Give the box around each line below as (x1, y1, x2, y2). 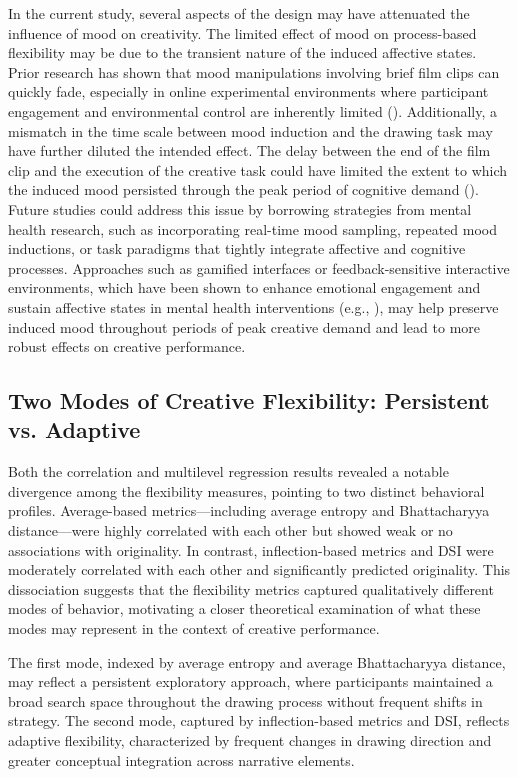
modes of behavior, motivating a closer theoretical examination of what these (8, 598, 481, 619)
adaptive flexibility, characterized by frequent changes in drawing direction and (8, 730, 492, 750)
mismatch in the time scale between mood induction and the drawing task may (8, 120, 493, 141)
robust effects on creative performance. (8, 336, 246, 357)
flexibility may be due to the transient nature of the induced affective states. (8, 42, 477, 63)
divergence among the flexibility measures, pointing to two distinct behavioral (8, 480, 485, 501)
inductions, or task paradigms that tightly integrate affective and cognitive (8, 238, 466, 259)
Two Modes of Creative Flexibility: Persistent (8, 385, 490, 416)
